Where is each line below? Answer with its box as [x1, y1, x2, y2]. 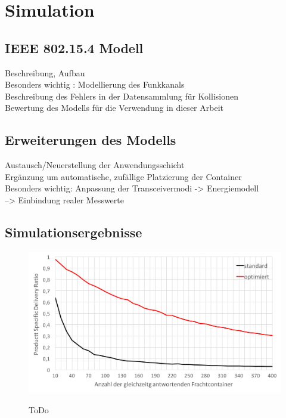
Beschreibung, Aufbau [5, 66, 85, 79]
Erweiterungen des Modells [5, 131, 176, 149]
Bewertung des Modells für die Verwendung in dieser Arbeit [5, 101, 223, 114]
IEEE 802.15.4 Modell [5, 38, 144, 57]
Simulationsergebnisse [5, 222, 142, 241]
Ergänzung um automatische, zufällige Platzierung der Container [5, 170, 242, 182]
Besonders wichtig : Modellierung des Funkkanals [5, 78, 185, 91]
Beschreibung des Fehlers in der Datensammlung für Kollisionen [5, 89, 238, 102]
